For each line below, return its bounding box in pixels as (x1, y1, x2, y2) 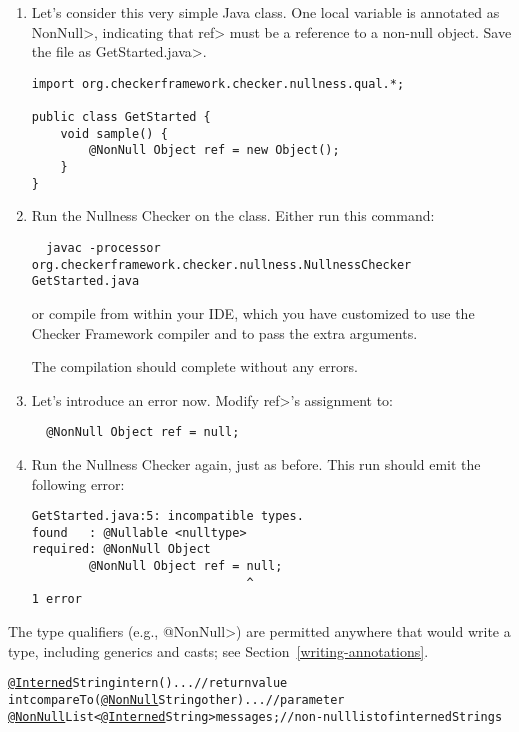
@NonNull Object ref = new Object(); (89, 143, 340, 158)
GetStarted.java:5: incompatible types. (31, 509, 304, 524)
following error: (31, 473, 125, 494)
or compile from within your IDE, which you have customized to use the (31, 302, 475, 323)
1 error (31, 592, 82, 607)
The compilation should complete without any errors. (31, 356, 358, 377)
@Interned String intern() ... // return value (8, 676, 288, 691)
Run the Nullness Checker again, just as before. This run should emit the (31, 453, 481, 474)
